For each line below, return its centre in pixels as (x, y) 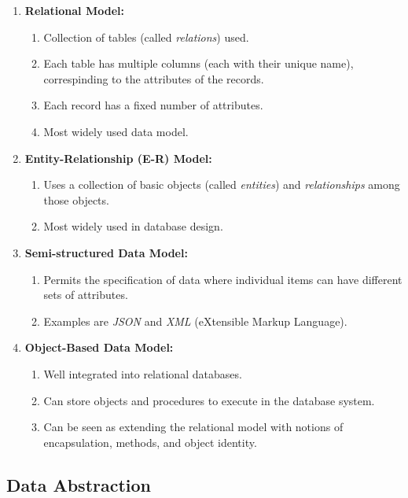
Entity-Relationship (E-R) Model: (118, 158)
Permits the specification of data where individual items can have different (223, 279)
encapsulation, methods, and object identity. (150, 442)
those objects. (76, 199)
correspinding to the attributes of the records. (154, 78)
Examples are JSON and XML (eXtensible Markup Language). (195, 321)
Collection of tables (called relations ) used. (146, 37)
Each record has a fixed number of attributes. (153, 105)
